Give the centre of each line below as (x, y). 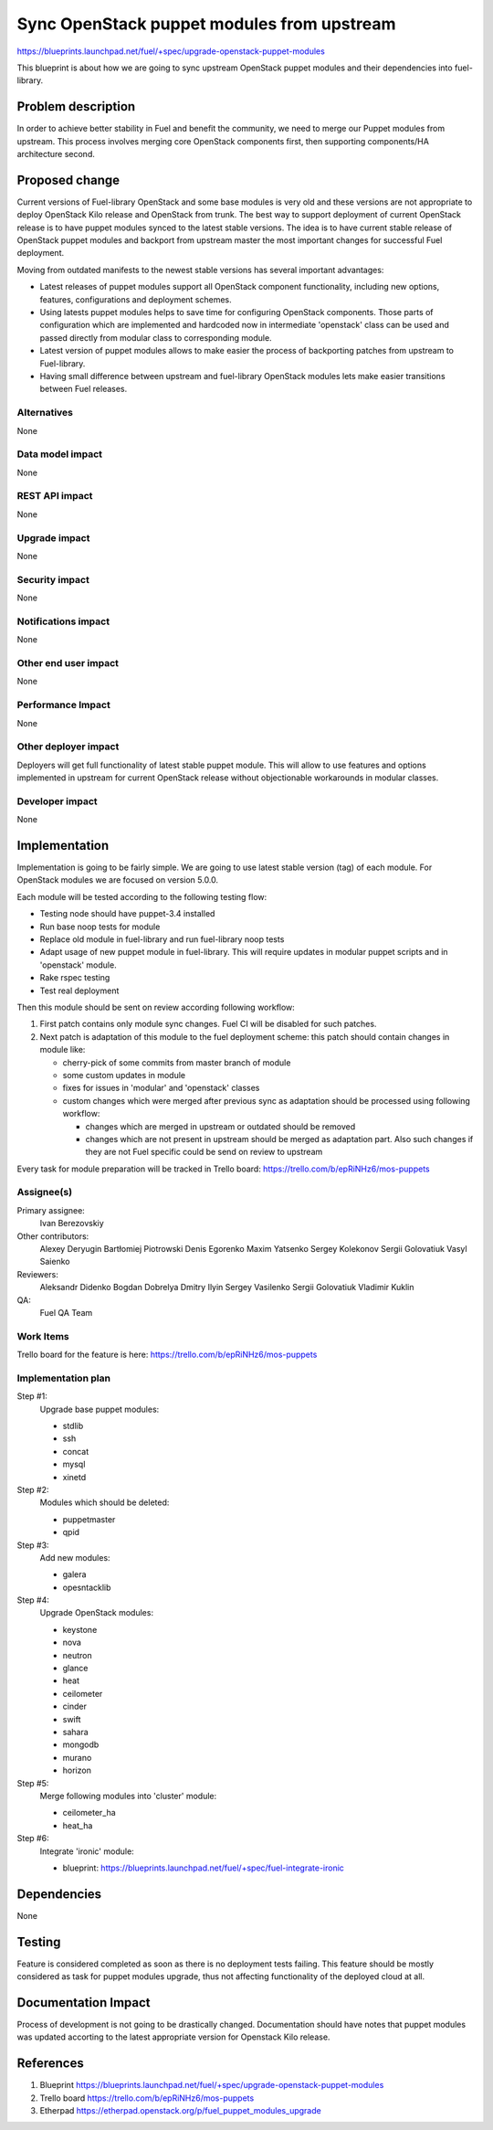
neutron (77, 1655)
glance (75, 1669)
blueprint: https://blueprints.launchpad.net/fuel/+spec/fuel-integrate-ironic (203, 1868)
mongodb (81, 1744)
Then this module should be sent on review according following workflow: (156, 1007)
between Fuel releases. (84, 389)
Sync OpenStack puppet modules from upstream (206, 24)
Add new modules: (75, 1557)
